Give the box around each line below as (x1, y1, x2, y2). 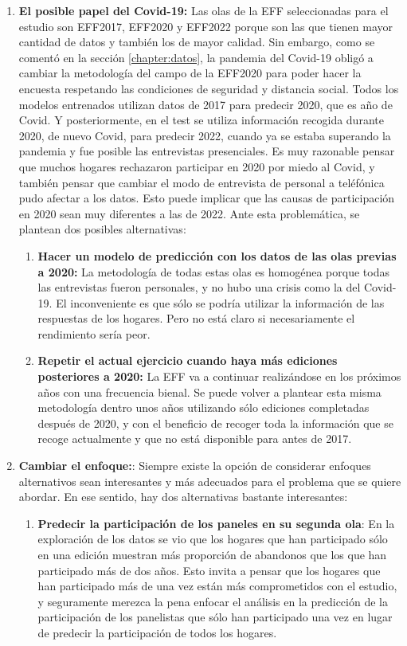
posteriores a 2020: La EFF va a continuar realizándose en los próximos (37, 368, 401, 385)
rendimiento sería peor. (37, 325, 151, 342)
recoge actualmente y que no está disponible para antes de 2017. (37, 430, 352, 447)
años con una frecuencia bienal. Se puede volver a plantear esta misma (37, 383, 382, 400)
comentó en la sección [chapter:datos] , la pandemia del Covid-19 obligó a (18, 49, 374, 65)
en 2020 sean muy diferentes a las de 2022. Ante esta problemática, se (18, 205, 360, 221)
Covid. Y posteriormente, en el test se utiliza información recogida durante (18, 112, 384, 128)
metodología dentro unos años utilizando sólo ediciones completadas (37, 399, 370, 416)
